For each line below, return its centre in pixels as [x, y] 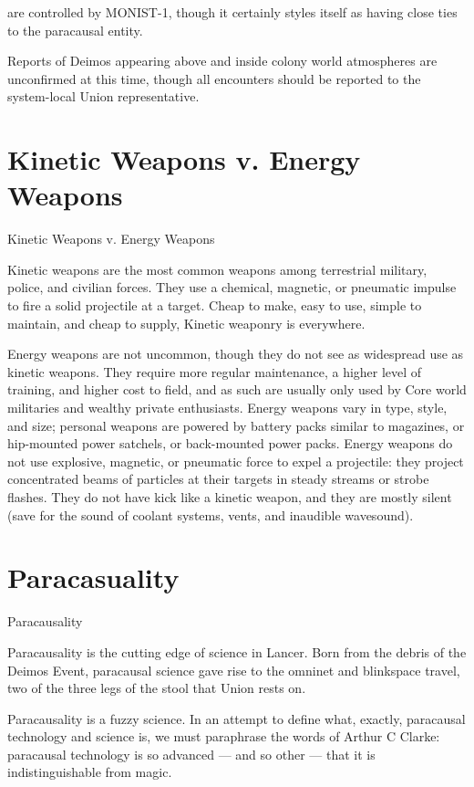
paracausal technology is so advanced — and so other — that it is [191, 754]
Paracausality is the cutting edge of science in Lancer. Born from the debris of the [237, 651]
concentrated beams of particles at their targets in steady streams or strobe [218, 479]
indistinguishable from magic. [90, 772]
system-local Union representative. [103, 96]
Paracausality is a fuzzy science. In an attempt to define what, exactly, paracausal [237, 718]
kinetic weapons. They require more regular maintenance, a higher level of [215, 371]
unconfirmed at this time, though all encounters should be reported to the [214, 78]
